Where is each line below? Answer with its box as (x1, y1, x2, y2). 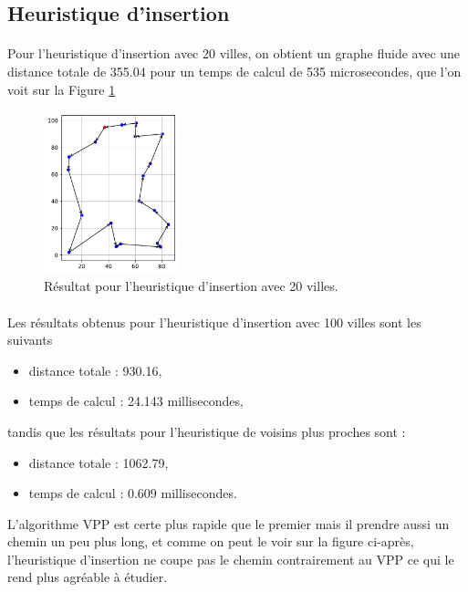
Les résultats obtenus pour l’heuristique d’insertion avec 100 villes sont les (7, 312, 421, 331)
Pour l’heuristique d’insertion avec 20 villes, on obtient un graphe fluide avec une (7, 44, 461, 63)
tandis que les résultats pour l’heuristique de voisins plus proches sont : (7, 421, 406, 441)
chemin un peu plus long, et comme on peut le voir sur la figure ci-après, (7, 532, 414, 551)
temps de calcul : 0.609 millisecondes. (28, 483, 237, 503)
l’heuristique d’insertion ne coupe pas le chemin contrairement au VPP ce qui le (7, 549, 454, 568)
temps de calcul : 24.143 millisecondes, (28, 391, 244, 410)
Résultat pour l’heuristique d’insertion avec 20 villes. (44, 276, 338, 296)
